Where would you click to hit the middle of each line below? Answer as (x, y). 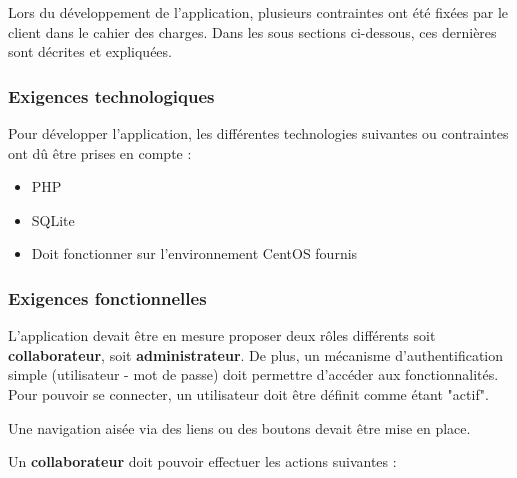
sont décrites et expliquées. (90, 51)
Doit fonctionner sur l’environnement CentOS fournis (194, 253)
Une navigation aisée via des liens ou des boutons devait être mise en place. (239, 427)
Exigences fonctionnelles (107, 297)
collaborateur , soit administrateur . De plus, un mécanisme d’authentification (256, 354)
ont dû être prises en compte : (100, 152)
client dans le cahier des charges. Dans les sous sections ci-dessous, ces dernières (252, 31)
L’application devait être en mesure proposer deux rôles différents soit (222, 335)
